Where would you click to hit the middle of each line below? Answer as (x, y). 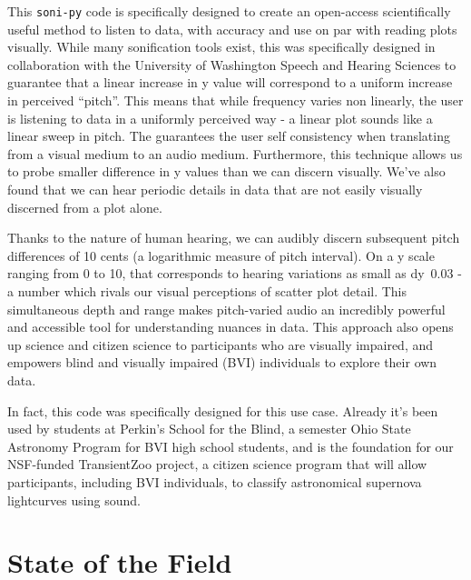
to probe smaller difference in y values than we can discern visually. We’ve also (226, 171)
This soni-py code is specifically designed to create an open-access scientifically (229, 11)
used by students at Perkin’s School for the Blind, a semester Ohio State (209, 429)
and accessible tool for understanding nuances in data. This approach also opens (231, 327)
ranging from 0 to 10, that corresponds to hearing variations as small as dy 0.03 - (235, 273)
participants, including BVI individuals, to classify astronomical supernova (215, 481)
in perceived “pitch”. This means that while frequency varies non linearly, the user (235, 100)
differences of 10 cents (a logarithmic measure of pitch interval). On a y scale (221, 255)
